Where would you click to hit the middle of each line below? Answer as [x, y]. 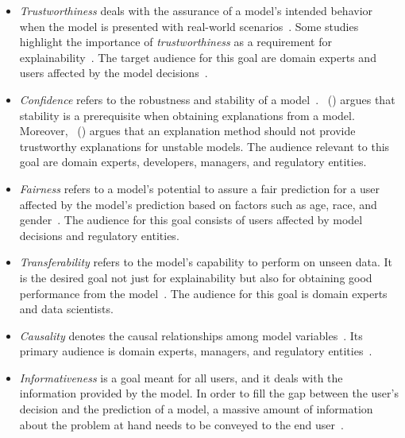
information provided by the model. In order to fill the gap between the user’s [209, 393]
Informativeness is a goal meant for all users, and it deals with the [181, 377]
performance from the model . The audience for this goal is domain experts [203, 293]
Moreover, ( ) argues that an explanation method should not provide [187, 131]
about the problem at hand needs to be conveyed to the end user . [181, 424]
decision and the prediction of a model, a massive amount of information [196, 409]
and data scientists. [66, 309]
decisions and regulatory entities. [99, 235]
